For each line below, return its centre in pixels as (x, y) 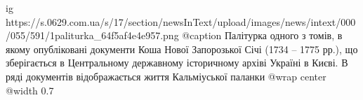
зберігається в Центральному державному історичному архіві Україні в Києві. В (177, 63)
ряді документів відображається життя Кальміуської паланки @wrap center (166, 76)
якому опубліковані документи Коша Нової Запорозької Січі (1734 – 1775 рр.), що (182, 49)
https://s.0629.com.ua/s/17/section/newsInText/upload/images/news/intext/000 (181, 21)
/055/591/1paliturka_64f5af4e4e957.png (92, 35)
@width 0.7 (30, 90)
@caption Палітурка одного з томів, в (262, 35)
